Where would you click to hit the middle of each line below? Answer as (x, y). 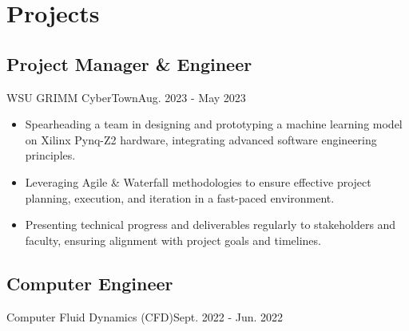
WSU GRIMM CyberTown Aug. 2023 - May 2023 (126, 97)
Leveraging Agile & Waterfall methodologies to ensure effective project (198, 181)
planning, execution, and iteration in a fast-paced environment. (180, 197)
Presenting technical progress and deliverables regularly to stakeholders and (210, 225)
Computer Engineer (90, 283)
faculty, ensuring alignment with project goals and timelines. (173, 240)
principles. (50, 155)
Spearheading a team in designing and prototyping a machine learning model (214, 124)
